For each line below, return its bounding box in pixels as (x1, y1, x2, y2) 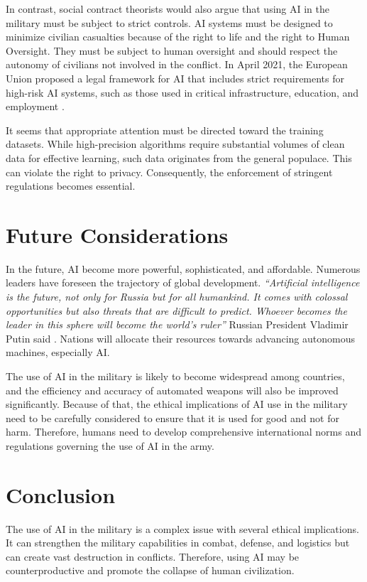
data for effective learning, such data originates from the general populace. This (6, 150, 352, 165)
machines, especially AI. (6, 345, 110, 360)
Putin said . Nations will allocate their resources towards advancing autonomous (6, 330, 355, 345)
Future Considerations (6, 220, 229, 249)
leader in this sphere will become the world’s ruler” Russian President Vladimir (6, 317, 349, 332)
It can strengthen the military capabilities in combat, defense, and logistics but (6, 535, 350, 550)
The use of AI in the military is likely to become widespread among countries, (6, 369, 345, 383)
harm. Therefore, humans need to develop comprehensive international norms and (6, 424, 361, 439)
